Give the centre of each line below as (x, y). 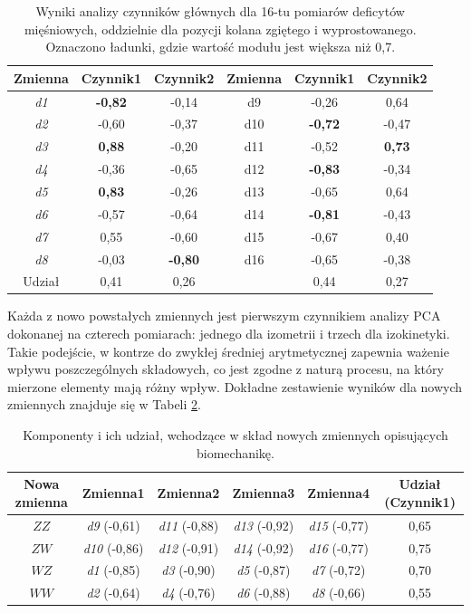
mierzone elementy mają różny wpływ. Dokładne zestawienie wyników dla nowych (235, 386)
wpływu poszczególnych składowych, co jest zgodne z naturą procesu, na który (226, 369)
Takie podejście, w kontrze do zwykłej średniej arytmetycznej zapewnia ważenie (228, 351)
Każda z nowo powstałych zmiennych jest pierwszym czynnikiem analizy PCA (224, 316)
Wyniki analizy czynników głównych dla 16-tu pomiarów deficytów (220, 11)
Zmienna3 (264, 493)
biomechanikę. (235, 452)
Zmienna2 (188, 493)
